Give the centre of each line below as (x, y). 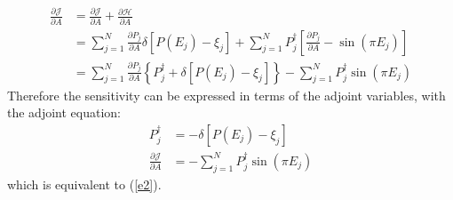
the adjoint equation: (64, 112)
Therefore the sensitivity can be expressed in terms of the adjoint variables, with (226, 95)
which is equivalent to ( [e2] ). (84, 184)
